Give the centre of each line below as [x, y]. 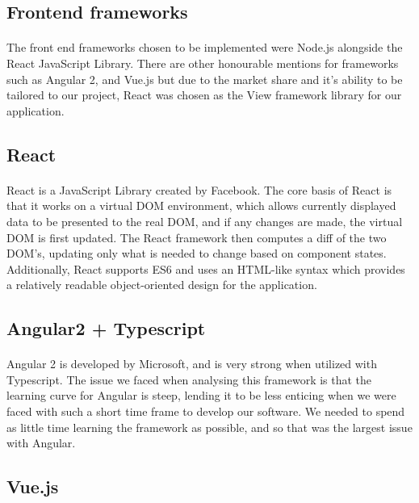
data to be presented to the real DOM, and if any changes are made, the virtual [205, 221]
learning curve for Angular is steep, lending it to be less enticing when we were [201, 395]
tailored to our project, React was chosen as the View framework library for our [204, 95]
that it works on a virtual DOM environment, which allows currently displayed [201, 205]
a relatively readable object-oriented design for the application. [162, 285]
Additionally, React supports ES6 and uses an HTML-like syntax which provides [206, 268]
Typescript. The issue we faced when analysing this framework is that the [189, 379]
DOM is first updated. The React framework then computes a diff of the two [197, 237]
